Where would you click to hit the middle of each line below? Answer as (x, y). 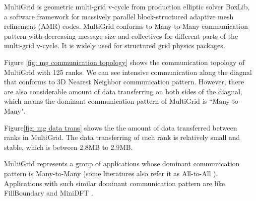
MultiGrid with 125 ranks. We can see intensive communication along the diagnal (128, 72)
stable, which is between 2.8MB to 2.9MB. (68, 147)
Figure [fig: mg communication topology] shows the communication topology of (124, 62)
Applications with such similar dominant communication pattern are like (115, 183)
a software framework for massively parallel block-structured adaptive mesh (119, 16)
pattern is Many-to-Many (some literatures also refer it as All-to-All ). (111, 173)
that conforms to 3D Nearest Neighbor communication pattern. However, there (124, 82)
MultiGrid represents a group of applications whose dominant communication (122, 164)
